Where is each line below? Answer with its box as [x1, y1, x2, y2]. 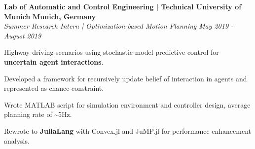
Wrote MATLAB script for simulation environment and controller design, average [4, 99, 251, 110]
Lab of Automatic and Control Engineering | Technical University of [4, 1, 242, 11]
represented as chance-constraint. [4, 83, 104, 93]
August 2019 [4, 30, 41, 40]
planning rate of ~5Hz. [4, 109, 72, 119]
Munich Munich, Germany [4, 11, 96, 21]
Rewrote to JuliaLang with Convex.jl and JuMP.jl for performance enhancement [4, 125, 251, 136]
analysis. [4, 135, 30, 146]
